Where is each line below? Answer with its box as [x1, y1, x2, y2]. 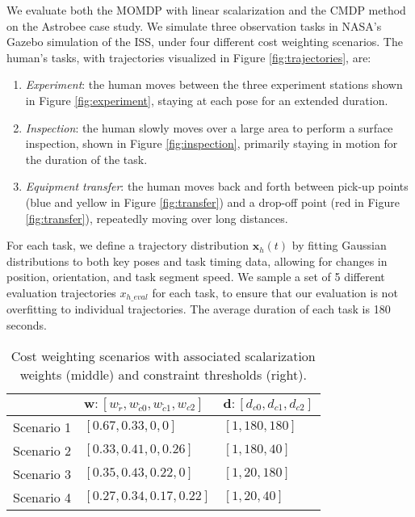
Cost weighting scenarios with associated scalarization [10, 346, 316, 365]
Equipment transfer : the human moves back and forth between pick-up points [25, 178, 409, 195]
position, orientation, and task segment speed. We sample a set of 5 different [6, 268, 385, 285]
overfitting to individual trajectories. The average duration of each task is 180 [6, 301, 391, 317]
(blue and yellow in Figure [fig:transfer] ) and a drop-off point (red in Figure [25, 193, 400, 210]
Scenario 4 [13, 487, 72, 506]
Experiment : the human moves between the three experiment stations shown [25, 76, 403, 93]
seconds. [6, 316, 47, 333]
